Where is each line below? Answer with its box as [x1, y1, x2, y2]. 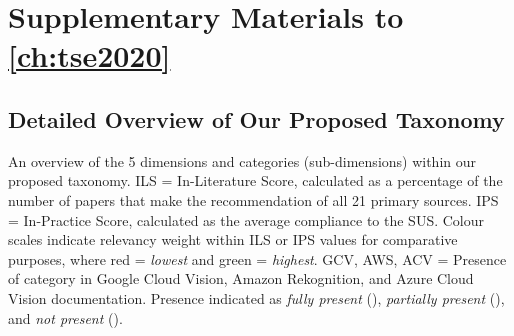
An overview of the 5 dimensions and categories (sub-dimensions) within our [8, 150, 477, 171]
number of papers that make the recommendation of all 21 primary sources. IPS [8, 189, 499, 210]
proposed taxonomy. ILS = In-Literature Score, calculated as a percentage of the [8, 170, 503, 191]
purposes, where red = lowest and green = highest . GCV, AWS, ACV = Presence [8, 248, 507, 269]
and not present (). [8, 307, 123, 328]
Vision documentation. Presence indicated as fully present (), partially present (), [8, 287, 505, 308]
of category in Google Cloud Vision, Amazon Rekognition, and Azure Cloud [8, 268, 474, 289]
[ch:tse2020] [8, 35, 171, 76]
